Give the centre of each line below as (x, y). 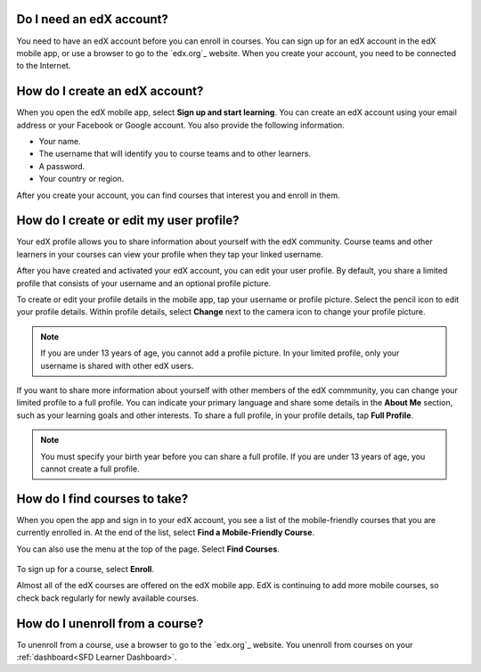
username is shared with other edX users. (117, 365)
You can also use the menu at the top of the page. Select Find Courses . (148, 549)
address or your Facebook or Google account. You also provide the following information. (180, 125)
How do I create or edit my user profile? (128, 221)
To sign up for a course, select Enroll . (86, 569)
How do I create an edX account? (110, 91)
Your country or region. (82, 179)
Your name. (60, 141)
